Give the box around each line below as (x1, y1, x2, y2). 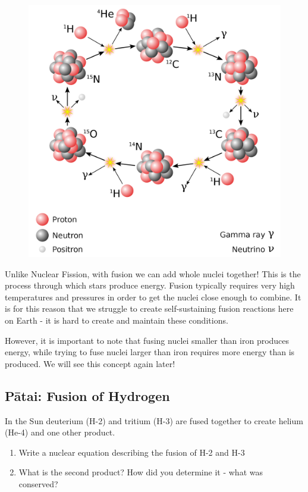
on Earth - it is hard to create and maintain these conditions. (5, 314, 228, 326)
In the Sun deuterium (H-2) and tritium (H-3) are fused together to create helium (5, 414, 303, 427)
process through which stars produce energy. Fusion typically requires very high (5, 279, 295, 292)
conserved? (18, 477, 58, 490)
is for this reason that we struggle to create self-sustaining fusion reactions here (5, 302, 294, 315)
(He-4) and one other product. (5, 426, 115, 438)
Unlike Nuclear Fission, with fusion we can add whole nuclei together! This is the (5, 267, 301, 280)
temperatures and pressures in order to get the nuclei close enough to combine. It (5, 290, 301, 303)
